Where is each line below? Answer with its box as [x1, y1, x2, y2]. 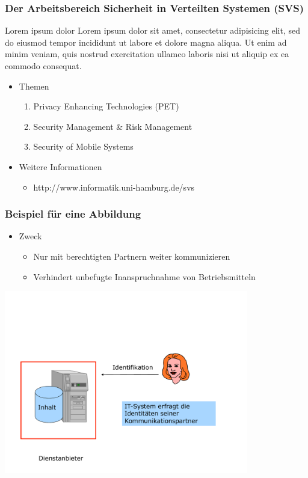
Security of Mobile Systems [33, 140, 134, 153]
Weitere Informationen [19, 160, 102, 173]
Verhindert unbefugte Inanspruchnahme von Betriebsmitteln [33, 270, 256, 283]
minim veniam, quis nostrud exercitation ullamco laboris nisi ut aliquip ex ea [5, 47, 289, 60]
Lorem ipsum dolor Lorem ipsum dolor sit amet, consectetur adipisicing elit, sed [5, 24, 301, 37]
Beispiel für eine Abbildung [5, 206, 141, 221]
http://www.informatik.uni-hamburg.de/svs [33, 180, 195, 193]
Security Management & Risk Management [33, 120, 192, 132]
